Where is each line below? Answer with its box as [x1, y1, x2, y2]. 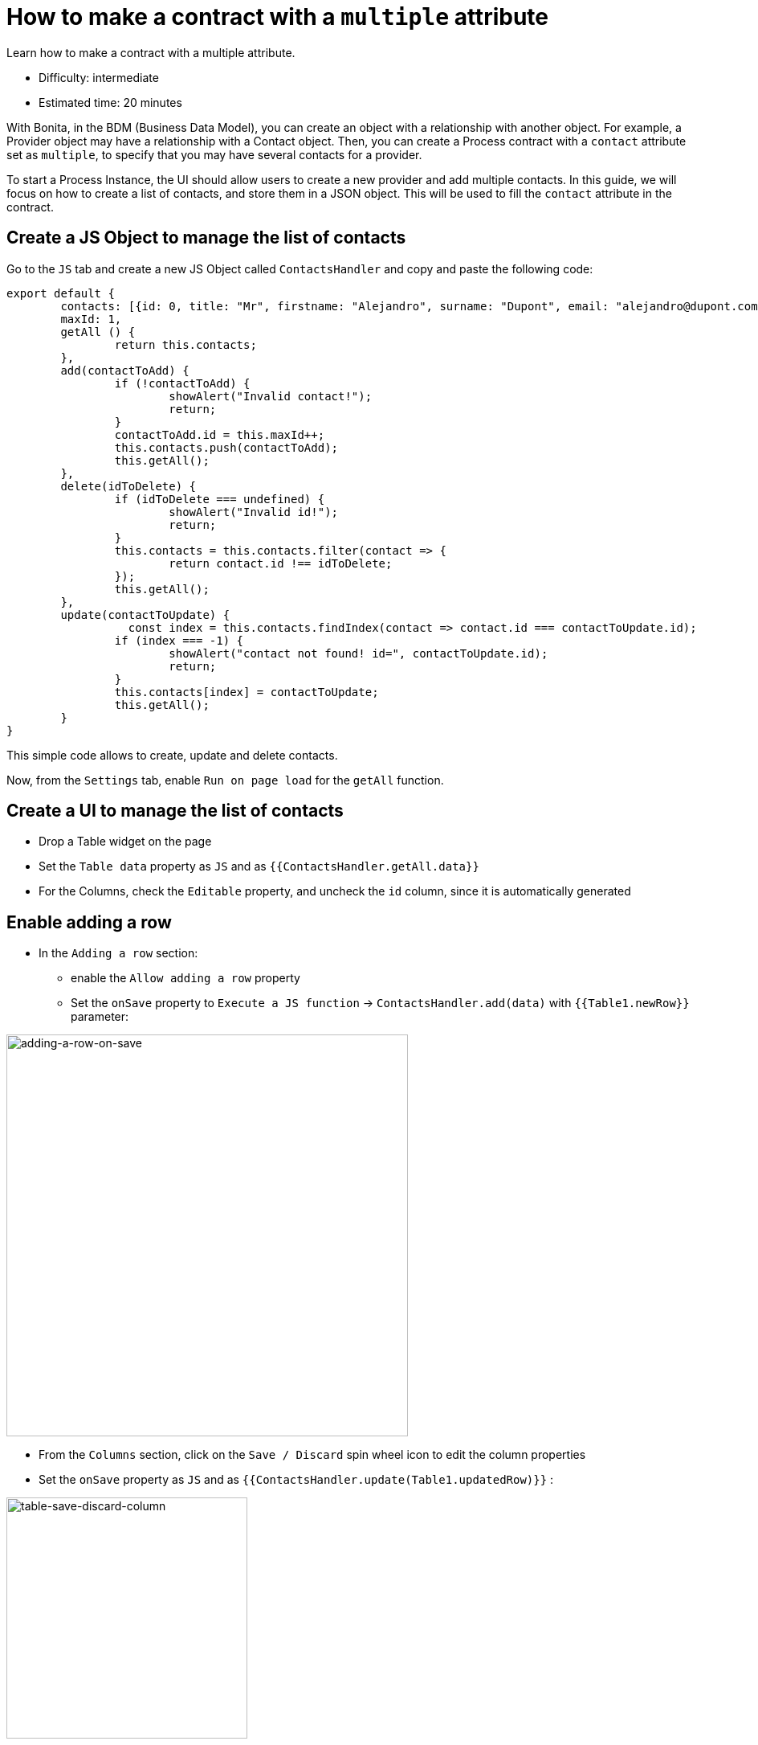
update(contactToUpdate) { [60, 608, 230, 621]
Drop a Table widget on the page [39, 834, 212, 849]
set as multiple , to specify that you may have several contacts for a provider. [6, 147, 422, 162]
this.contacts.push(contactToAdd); [114, 440, 339, 454]
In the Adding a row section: [39, 946, 198, 961]
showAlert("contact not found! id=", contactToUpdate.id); [169, 646, 548, 660]
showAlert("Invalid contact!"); [169, 389, 373, 403]
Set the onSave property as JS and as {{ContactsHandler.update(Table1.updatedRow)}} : [39, 1473, 554, 1487]
